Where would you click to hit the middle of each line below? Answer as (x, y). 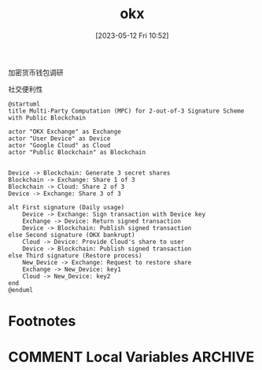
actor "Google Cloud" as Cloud (59, 145)
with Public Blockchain (47, 118)
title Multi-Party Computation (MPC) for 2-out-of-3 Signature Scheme (126, 111)
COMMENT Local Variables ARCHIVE (131, 357)
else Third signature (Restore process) (76, 255)
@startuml (24, 104)
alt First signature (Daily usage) (66, 207)
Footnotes (42, 322)
